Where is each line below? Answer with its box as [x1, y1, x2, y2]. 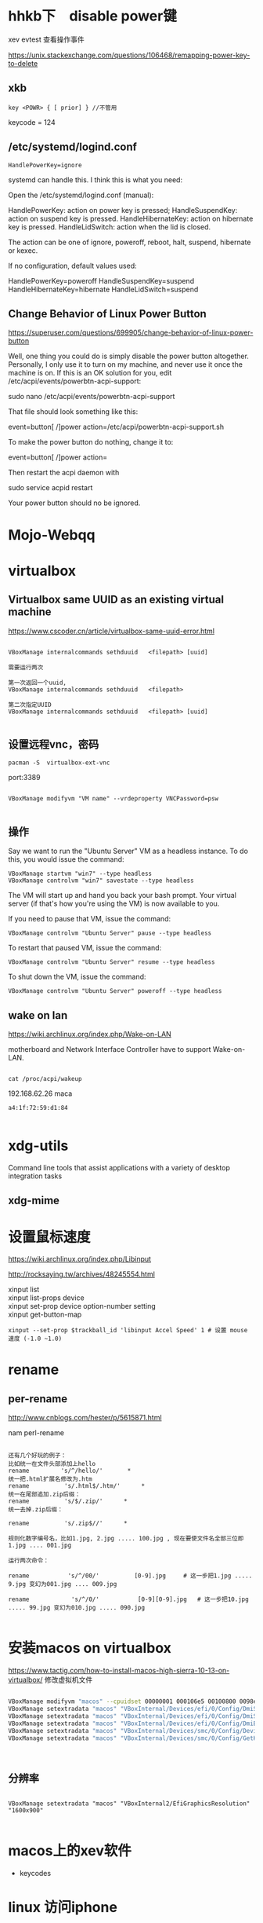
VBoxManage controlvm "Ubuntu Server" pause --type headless [8, 929, 212, 937]
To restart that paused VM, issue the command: [8, 943, 162, 953]
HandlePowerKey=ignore [8, 161, 82, 169]
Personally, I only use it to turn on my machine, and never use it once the [8, 360, 243, 369]
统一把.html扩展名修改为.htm [8, 1475, 92, 1483]
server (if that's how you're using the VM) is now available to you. [8, 899, 220, 908]
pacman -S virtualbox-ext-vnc [8, 759, 110, 767]
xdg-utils [8, 1137, 69, 1155]
